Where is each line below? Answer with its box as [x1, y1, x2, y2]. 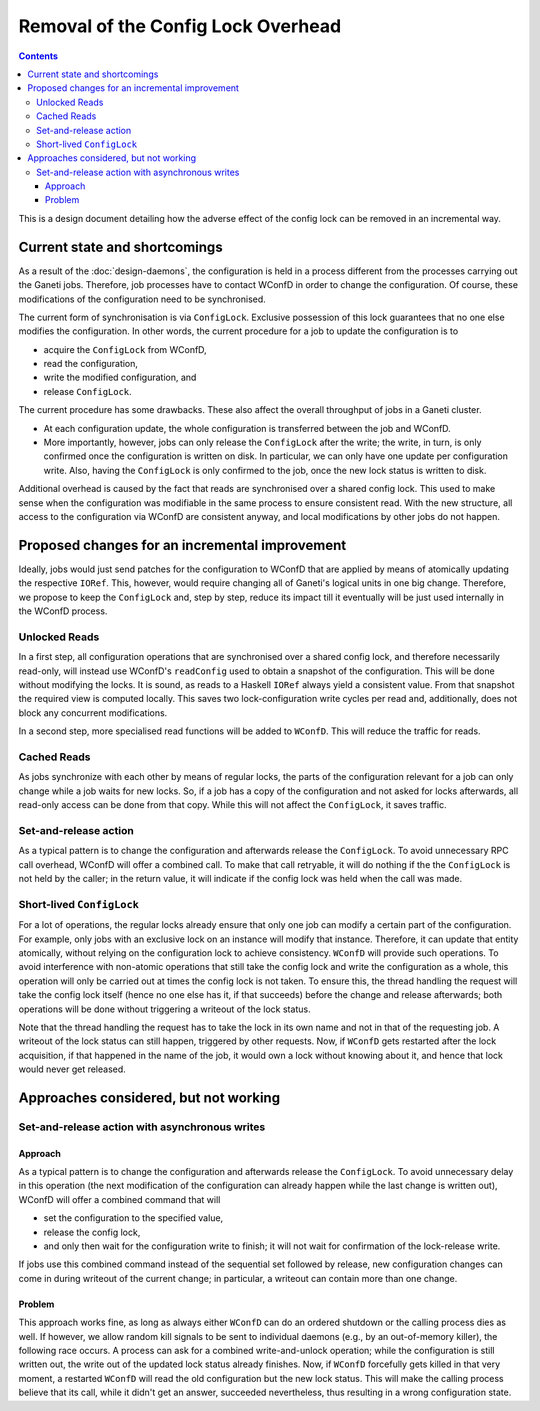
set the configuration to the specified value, [43, 1212, 224, 1224]
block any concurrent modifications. [18, 706, 168, 719]
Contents [18, 50, 59, 62]
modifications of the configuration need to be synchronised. [18, 293, 267, 305]
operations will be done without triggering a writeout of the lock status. [18, 1003, 311, 1015]
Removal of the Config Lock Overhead [18, 15, 342, 37]
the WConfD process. [18, 605, 108, 617]
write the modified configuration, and [43, 371, 197, 384]
